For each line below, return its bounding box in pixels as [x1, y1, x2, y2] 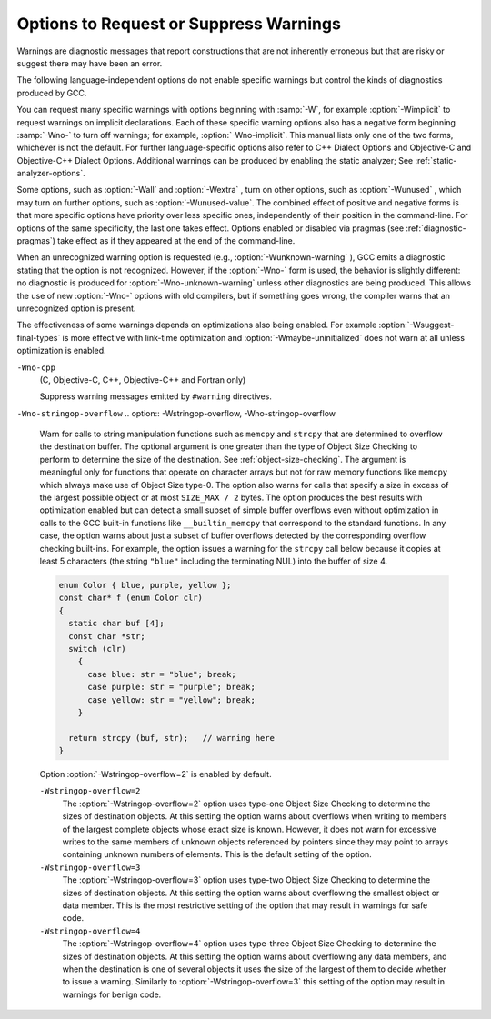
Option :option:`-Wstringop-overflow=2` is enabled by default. [39, 769, 272, 780]
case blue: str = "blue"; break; [87, 669, 236, 679]
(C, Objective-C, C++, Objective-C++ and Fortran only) [39, 374, 246, 385]
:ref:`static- [415, 155, 457, 165]
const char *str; [68, 631, 145, 641]
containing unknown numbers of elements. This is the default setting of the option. [62, 849, 372, 860]
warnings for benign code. [62, 989, 162, 1000]
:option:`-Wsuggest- [378, 319, 455, 331]
